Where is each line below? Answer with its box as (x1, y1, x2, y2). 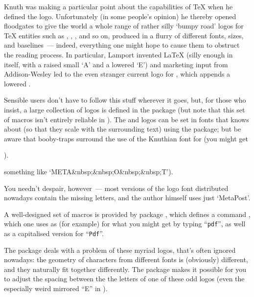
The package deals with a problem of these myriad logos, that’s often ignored (4, 244, 236, 255)
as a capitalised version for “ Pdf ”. (4, 228, 104, 238)
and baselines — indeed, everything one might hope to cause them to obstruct (4, 40, 240, 50)
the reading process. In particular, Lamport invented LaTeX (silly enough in (4, 49, 233, 59)
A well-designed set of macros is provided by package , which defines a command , (4, 209, 251, 219)
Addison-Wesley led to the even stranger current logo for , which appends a (4, 69, 231, 79)
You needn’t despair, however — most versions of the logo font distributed (4, 183, 229, 193)
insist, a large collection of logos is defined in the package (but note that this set (4, 104, 245, 114)
